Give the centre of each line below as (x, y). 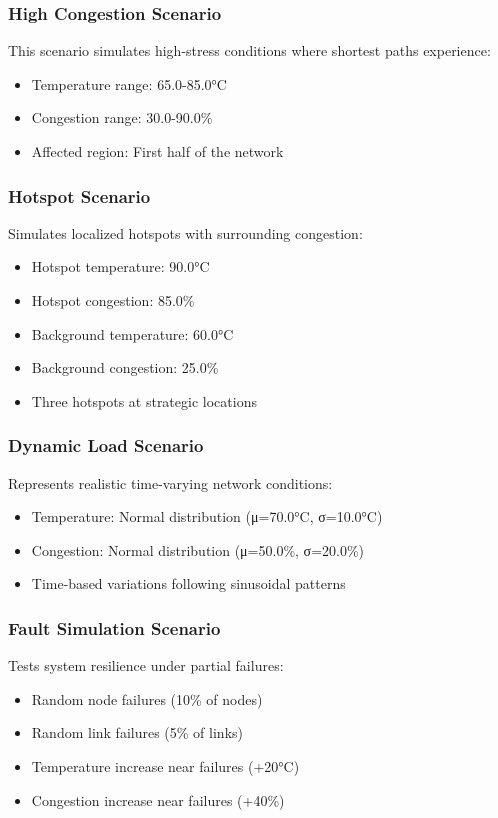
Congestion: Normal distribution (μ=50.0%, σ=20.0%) (198, 549)
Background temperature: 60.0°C (132, 333)
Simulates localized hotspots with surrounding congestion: (185, 232)
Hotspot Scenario (79, 195)
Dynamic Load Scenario (106, 445)
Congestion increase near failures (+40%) (158, 799)
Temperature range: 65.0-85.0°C (129, 83)
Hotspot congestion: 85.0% (113, 300)
